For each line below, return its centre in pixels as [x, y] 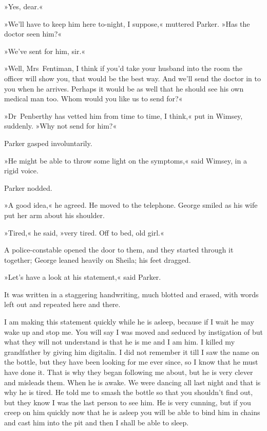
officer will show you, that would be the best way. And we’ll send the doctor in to [133, 78]
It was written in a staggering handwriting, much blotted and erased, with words [131, 294]
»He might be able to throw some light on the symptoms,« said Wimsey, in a [126, 160]
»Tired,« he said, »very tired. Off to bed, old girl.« [84, 232]
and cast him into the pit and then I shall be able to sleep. [97, 422]
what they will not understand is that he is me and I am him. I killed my [120, 342]
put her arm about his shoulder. [54, 215]
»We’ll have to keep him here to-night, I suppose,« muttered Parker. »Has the [127, 23]
